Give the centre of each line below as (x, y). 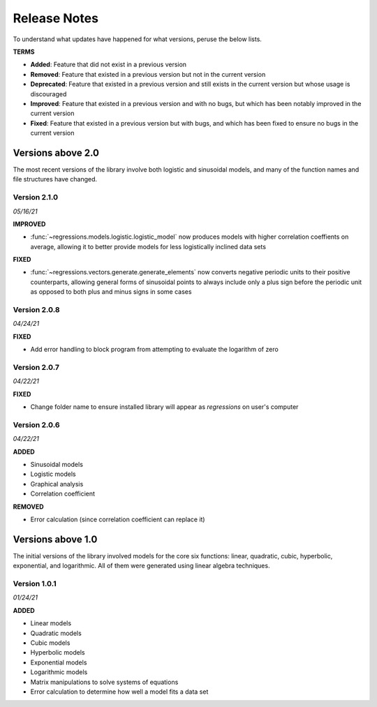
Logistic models (53, 474)
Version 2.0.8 (36, 310)
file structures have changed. (55, 179)
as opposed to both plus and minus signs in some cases (111, 292)
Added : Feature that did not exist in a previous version (109, 65)
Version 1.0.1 (35, 584)
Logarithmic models (59, 672)
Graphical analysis (57, 484)
